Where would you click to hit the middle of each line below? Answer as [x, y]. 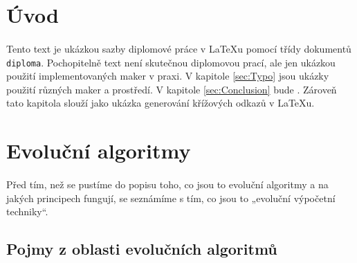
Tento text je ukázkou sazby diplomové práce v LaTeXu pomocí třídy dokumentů [179, 48]
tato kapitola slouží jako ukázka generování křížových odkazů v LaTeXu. [161, 103]
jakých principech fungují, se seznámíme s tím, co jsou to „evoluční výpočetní [171, 198]
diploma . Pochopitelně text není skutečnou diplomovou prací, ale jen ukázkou [171, 62]
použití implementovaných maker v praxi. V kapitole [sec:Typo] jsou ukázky [168, 76]
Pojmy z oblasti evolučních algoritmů [142, 249]
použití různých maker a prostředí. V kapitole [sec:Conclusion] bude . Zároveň [172, 89]
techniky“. [27, 211]
